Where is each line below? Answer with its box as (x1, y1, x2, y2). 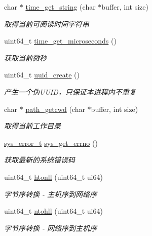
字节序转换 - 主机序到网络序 (4, 188, 97, 199)
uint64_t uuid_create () (4, 69, 80, 80)
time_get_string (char (25, 2, 96, 12)
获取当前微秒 (4, 52, 47, 63)
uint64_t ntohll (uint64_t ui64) (4, 206, 103, 216)
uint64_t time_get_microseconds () (4, 35, 117, 46)
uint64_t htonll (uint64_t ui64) (4, 171, 103, 182)
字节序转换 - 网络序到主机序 (4, 222, 97, 233)
